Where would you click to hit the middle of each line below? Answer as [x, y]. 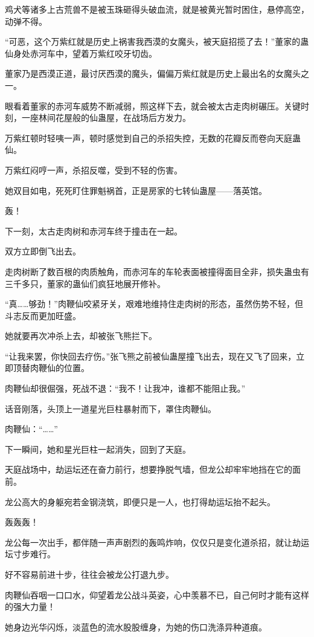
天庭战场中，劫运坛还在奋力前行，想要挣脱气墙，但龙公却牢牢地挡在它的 [149, 469]
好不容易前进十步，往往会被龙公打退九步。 [89, 574]
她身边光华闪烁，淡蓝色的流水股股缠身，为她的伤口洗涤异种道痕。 [136, 626]
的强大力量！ [30, 606]
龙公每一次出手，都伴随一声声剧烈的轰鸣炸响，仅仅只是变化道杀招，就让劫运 [157, 542]
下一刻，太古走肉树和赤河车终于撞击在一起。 [94, 231]
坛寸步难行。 [30, 554]
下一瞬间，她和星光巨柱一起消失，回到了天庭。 [98, 449]
